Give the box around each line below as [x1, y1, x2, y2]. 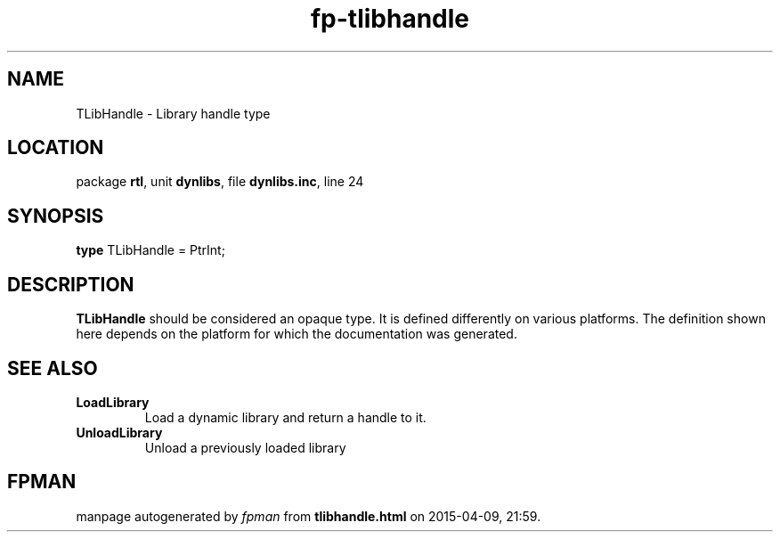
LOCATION [7, 136, 104, 159]
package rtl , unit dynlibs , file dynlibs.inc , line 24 [76, 174, 364, 190]
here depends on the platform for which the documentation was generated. [76, 326, 517, 342]
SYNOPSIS [7, 204, 104, 227]
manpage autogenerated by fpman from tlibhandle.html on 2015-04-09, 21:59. [76, 508, 541, 524]
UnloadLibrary [76, 424, 163, 440]
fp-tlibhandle [310, 4, 470, 34]
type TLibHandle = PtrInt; [76, 242, 225, 258]
